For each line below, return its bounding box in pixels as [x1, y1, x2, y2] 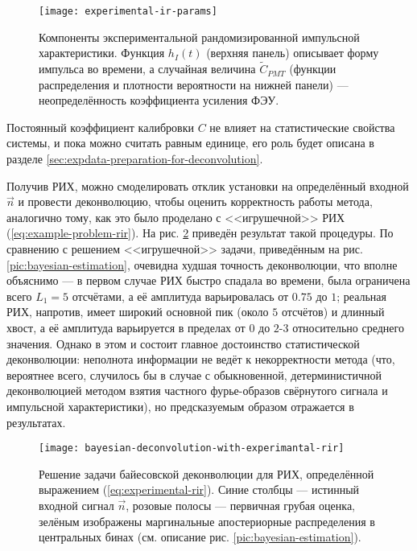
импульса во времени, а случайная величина [39, 60, 256, 77]
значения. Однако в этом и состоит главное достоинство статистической [6, 335, 360, 352]
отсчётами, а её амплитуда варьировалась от [72, 287, 289, 304]
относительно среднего [292, 319, 404, 335]
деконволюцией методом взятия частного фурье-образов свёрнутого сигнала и [6, 382, 388, 399]
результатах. [6, 413, 66, 430]
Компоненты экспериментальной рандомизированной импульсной [39, 28, 360, 45]
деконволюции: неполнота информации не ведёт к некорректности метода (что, [6, 351, 395, 368]
